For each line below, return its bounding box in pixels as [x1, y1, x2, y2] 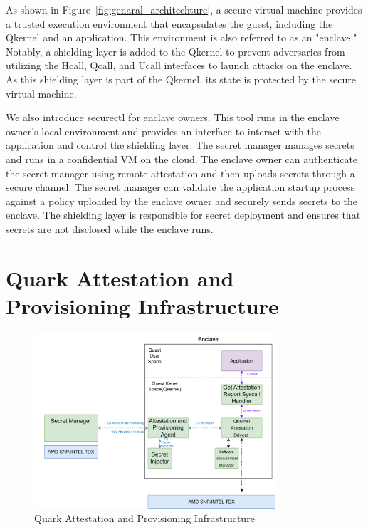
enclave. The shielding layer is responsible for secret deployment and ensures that [6, 207, 361, 222]
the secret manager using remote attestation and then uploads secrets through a [6, 165, 355, 180]
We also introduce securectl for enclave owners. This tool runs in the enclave [6, 110, 340, 125]
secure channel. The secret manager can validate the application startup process [6, 180, 355, 194]
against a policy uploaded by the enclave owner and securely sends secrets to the [6, 193, 358, 208]
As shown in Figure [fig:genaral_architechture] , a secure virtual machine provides [6, 2, 362, 16]
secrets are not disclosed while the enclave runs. [6, 221, 214, 236]
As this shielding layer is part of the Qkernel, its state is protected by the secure [6, 71, 356, 86]
